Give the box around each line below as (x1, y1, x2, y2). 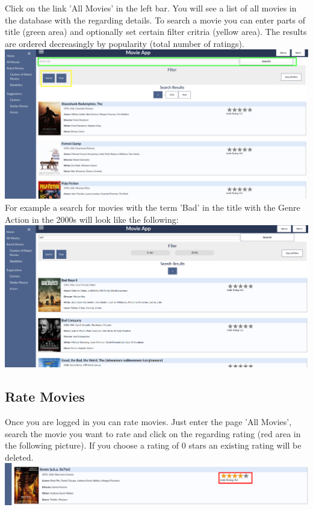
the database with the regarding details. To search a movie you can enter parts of (5, 13, 306, 26)
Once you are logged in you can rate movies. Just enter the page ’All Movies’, (5, 415, 292, 428)
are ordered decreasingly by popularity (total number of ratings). (5, 37, 244, 49)
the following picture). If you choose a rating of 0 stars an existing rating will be (5, 439, 302, 452)
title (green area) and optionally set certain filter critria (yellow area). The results (5, 25, 307, 38)
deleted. (5, 450, 34, 463)
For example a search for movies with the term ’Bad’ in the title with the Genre (5, 201, 300, 214)
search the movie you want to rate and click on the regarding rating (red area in (5, 427, 301, 440)
